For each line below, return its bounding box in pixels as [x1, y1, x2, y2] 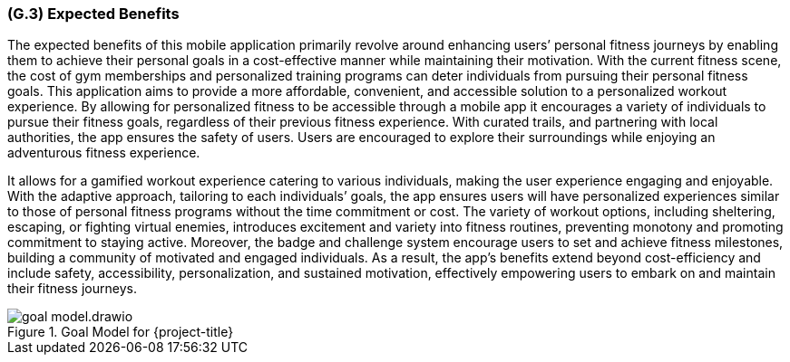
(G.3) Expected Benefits [7, 5, 180, 23]
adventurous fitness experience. [7, 145, 200, 161]
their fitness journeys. [7, 281, 137, 297]
